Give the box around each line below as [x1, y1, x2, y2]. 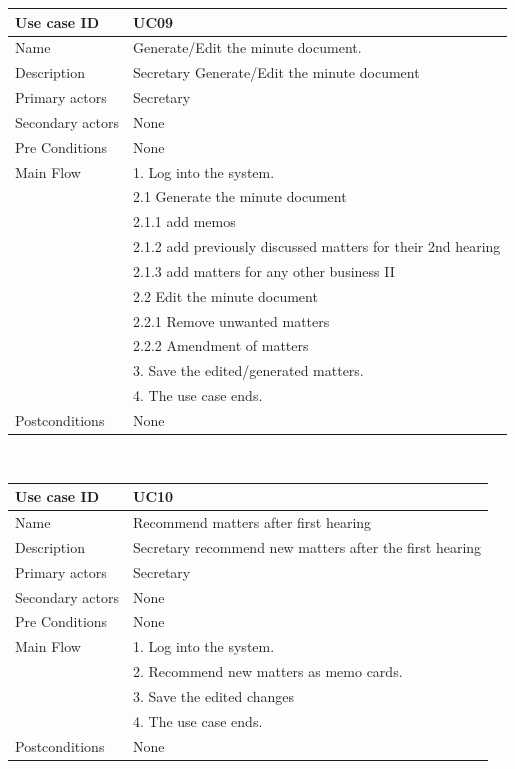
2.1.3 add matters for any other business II [133, 260, 395, 281]
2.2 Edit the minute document [133, 285, 318, 306]
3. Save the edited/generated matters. [133, 360, 364, 381]
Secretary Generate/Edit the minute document [133, 62, 420, 83]
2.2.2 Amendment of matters [133, 335, 309, 356]
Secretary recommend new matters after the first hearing [133, 536, 482, 557]
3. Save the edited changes [133, 685, 295, 706]
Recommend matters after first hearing [133, 512, 372, 533]
